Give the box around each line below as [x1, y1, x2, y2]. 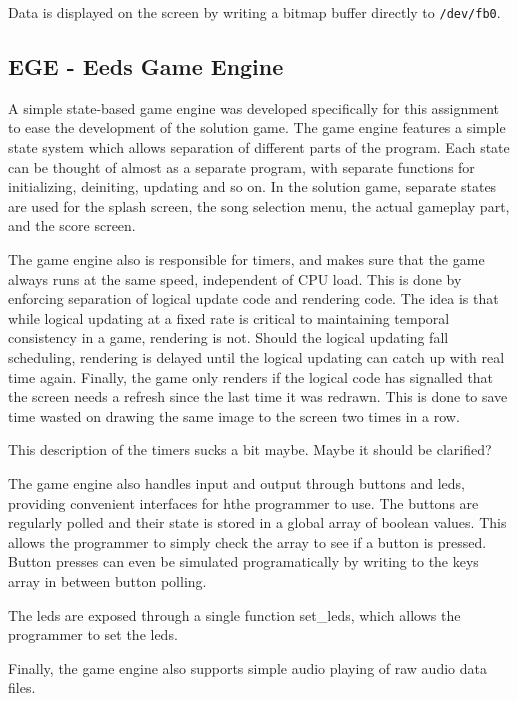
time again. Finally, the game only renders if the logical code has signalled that [8, 366, 494, 387]
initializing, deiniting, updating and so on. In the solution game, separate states [8, 176, 497, 197]
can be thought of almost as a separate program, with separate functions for [8, 156, 475, 177]
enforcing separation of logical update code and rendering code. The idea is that [8, 288, 499, 309]
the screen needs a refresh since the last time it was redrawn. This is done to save [8, 386, 508, 407]
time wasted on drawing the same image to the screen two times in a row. [8, 405, 460, 426]
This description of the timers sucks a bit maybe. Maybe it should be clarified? [8, 439, 492, 460]
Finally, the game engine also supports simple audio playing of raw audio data [8, 657, 487, 678]
